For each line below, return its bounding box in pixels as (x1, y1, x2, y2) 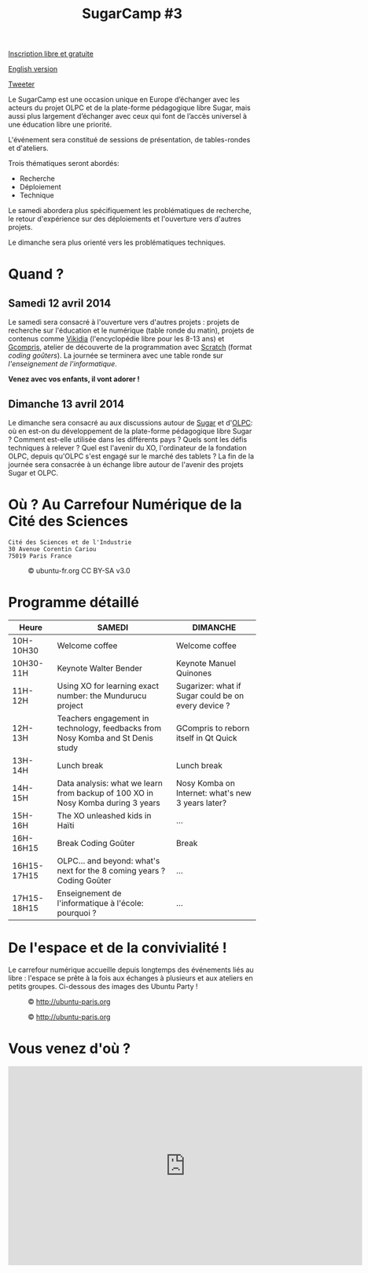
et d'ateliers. (8, 143, 49, 153)
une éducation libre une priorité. (8, 120, 112, 130)
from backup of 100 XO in (57, 787, 153, 798)
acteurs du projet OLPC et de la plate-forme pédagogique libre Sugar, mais (8, 103, 251, 112)
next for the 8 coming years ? (57, 865, 166, 876)
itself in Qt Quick (175, 732, 237, 743)
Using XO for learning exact (57, 680, 160, 691)
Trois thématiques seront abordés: (8, 159, 120, 168)
